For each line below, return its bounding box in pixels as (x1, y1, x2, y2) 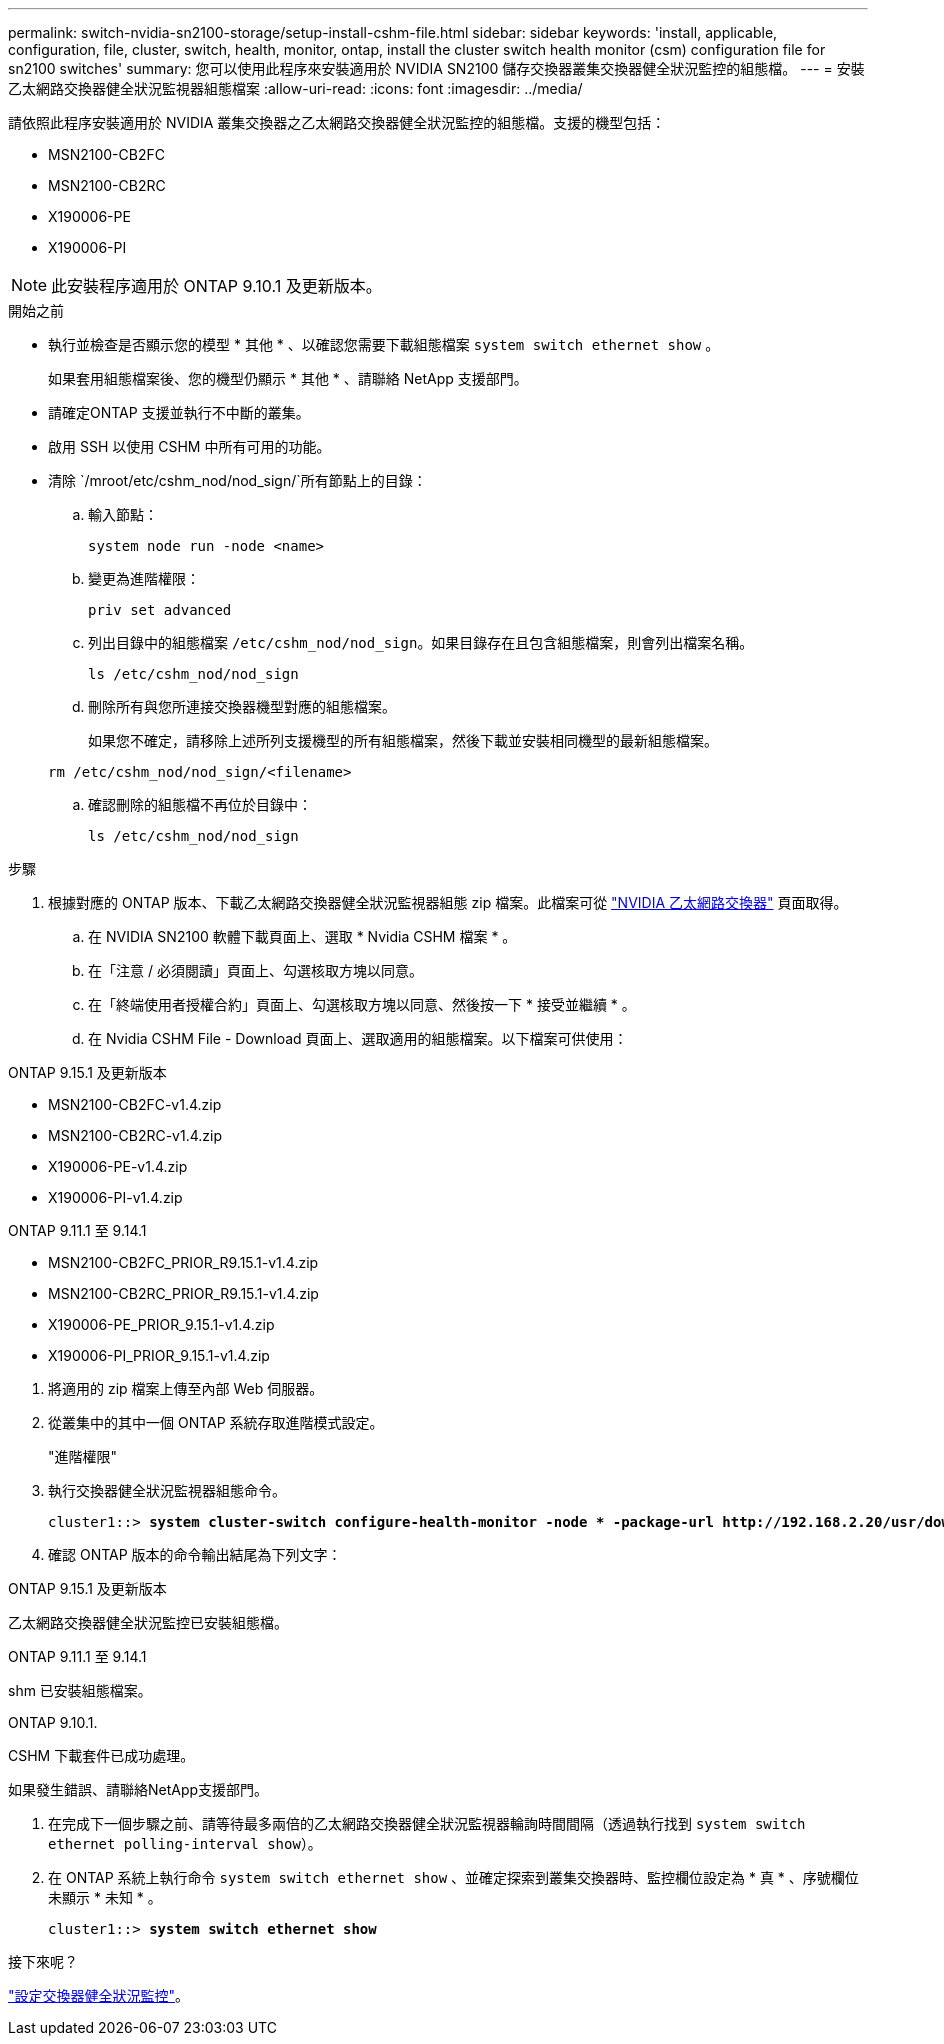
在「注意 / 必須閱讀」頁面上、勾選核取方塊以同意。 (88, 962, 423, 979)
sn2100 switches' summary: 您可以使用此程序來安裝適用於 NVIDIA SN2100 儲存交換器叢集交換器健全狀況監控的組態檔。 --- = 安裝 (8, 60, 865, 77)
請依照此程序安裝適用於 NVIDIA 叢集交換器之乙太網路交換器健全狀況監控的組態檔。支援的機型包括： (8, 114, 666, 131)
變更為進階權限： (88, 570, 200, 587)
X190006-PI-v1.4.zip (48, 1189, 183, 1206)
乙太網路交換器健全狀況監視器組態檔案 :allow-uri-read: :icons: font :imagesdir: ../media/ (8, 80, 583, 97)
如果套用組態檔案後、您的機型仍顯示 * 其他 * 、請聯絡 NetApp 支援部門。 (48, 370, 528, 387)
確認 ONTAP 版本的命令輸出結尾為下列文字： (48, 1546, 342, 1563)
